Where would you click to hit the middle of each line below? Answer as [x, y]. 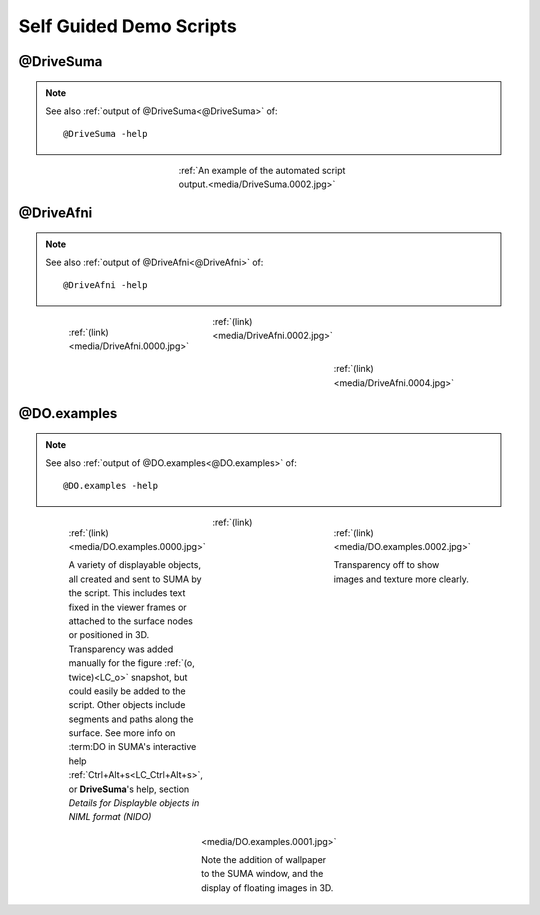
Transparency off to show [386, 565]
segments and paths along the [131, 719]
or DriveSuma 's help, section [129, 789]
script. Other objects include [127, 705]
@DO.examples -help [111, 486]
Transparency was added [121, 649]
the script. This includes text [127, 593]
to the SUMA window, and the [262, 874]
